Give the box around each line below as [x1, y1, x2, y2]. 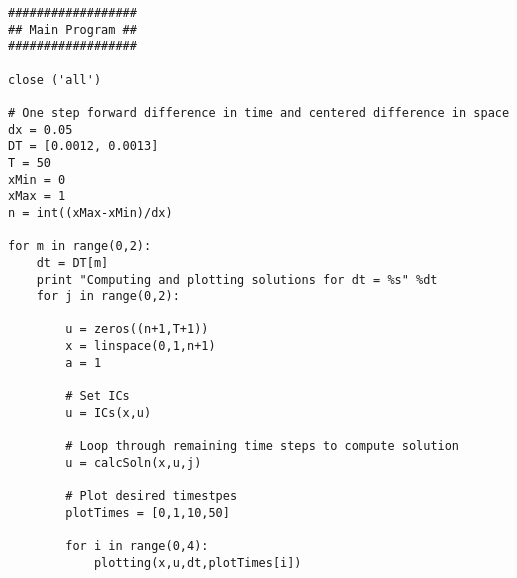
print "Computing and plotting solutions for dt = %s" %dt [36, 272, 438, 287]
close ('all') [8, 72, 102, 87]
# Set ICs [65, 389, 130, 404]
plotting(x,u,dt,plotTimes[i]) [93, 555, 302, 570]
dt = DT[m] [36, 255, 109, 270]
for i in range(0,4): [65, 539, 209, 553]
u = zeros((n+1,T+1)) [65, 322, 209, 337]
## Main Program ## [8, 22, 137, 37]
